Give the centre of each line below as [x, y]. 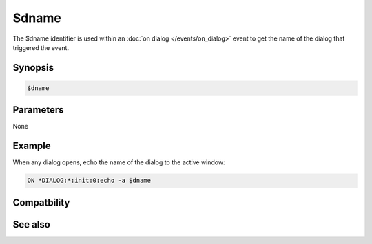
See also [32, 224]
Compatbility [41, 202]
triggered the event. [41, 47]
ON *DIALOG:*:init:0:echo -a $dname [89, 181]
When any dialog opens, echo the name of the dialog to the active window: [119, 162]
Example [32, 146]
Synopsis [33, 68]
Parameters [38, 110]
